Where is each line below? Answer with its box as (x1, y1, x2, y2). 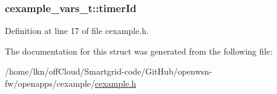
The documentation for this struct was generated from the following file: (5, 44, 273, 57)
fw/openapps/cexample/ (5, 77, 96, 89)
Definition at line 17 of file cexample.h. (5, 24, 149, 37)
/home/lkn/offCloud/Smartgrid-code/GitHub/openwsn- (5, 65, 212, 78)
